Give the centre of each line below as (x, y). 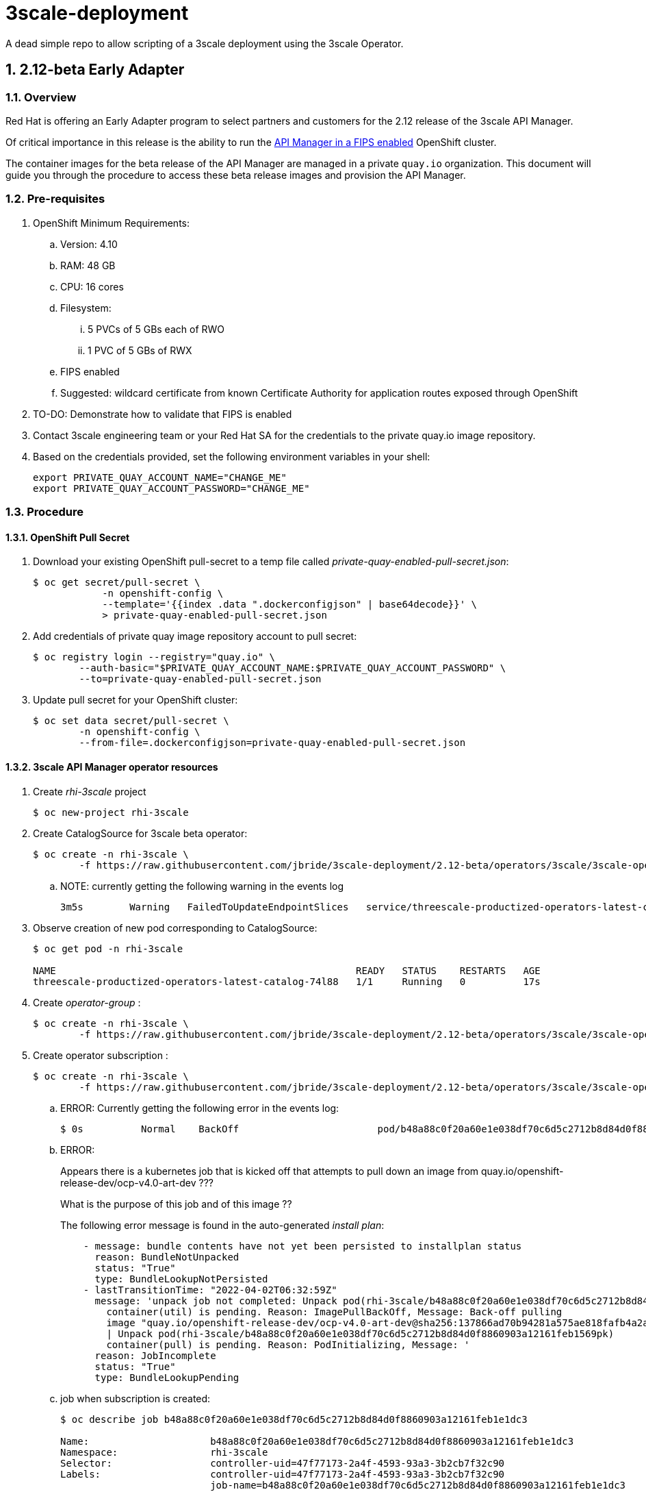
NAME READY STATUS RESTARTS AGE (287, 970)
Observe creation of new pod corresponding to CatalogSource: (175, 928)
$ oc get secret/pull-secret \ (117, 583)
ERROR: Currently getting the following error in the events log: (200, 1108)
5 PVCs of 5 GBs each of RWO (156, 329)
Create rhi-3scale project (90, 791)
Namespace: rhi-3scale (164, 1452)
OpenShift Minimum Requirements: (111, 223)
